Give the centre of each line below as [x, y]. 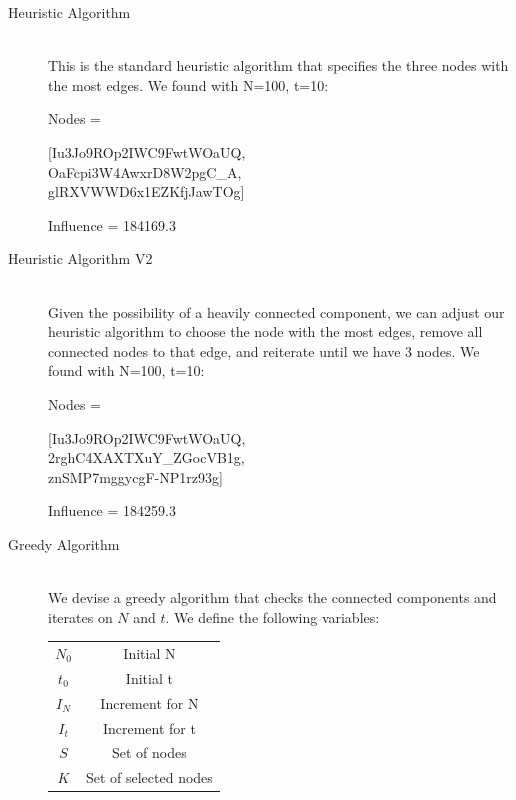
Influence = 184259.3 [112, 510]
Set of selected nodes [149, 777]
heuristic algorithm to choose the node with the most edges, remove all [265, 331]
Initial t [149, 677]
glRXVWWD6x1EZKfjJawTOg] [146, 191]
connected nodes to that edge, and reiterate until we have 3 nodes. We [264, 350]
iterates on [80, 616]
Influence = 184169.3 [112, 224]
